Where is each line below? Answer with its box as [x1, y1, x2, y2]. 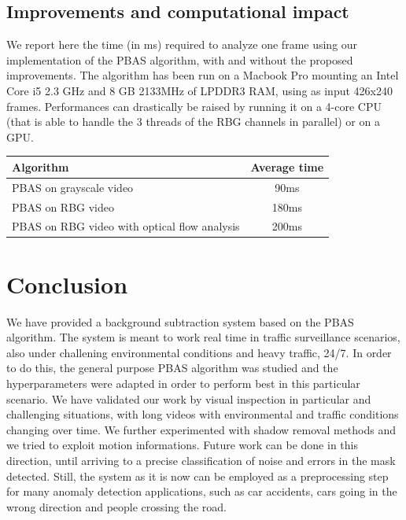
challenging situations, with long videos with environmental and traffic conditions [6, 406, 399, 422]
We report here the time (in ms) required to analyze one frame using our [6, 36, 358, 53]
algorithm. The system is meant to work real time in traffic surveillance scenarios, [6, 329, 400, 345]
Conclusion [6, 267, 128, 300]
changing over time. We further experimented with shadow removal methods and [6, 421, 397, 437]
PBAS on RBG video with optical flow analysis [12, 218, 240, 234]
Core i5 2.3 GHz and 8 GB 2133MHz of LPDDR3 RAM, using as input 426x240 [6, 82, 393, 98]
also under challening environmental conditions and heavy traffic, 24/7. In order [6, 344, 392, 360]
